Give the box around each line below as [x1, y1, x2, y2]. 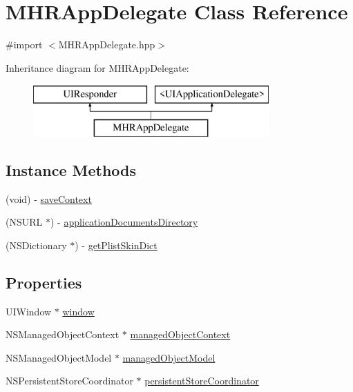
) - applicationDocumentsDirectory [50, 215, 198, 229]
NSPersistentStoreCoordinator [6, 373, 133, 388]
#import [6, 37, 43, 52]
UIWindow [6, 304, 52, 318]
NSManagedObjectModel [6, 350, 112, 364]
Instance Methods [6, 159, 136, 180]
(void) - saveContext [6, 191, 92, 206]
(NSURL [6, 215, 43, 229]
